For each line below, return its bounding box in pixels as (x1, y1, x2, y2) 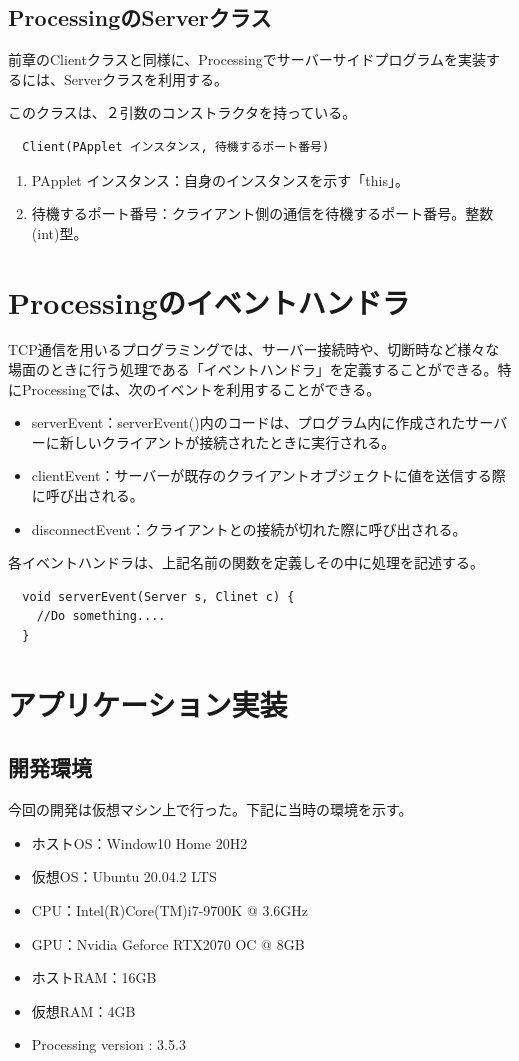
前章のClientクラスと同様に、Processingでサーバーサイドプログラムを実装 (8, 49, 486, 70)
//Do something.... (36, 609, 166, 624)
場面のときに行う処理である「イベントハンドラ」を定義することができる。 (8, 359, 498, 380)
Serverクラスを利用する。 (63, 68, 228, 89)
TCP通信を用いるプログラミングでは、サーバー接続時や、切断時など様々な (8, 339, 500, 360)
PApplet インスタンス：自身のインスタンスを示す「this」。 (31, 169, 409, 190)
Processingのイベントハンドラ (8, 281, 410, 322)
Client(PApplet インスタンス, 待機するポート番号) (22, 139, 330, 154)
